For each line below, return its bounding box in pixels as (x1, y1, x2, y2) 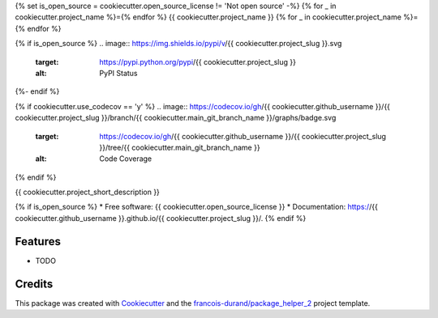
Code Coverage (99, 154, 152, 163)
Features (15, 235, 61, 248)
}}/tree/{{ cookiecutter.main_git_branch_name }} (99, 142, 260, 152)
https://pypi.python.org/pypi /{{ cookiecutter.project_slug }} (99, 57, 296, 66)
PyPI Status (99, 68, 138, 78)
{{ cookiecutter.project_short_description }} (15, 187, 160, 197)
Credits (15, 277, 54, 290)
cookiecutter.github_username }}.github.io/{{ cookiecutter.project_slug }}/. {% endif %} (15, 213, 307, 223)
